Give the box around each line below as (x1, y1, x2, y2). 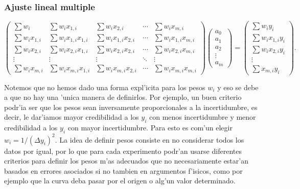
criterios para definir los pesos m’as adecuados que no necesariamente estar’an (4, 155, 248, 166)
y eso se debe (217, 82, 259, 92)
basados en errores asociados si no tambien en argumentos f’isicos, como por (4, 165, 243, 176)
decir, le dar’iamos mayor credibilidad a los (4, 112, 139, 122)
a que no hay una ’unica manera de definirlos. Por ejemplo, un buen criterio (4, 92, 242, 102)
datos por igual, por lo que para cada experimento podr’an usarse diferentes (4, 145, 242, 156)
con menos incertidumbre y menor (149, 112, 256, 122)
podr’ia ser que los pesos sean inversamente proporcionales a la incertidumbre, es (4, 101, 258, 112)
